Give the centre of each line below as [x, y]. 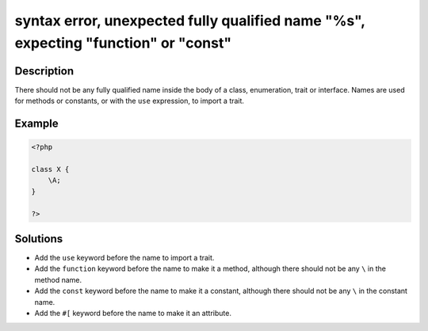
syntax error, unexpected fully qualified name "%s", [190, 21]
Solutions [39, 239]
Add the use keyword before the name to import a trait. [124, 258]
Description [44, 71]
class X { [50, 169]
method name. [58, 280]
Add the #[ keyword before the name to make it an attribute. [133, 314]
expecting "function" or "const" [123, 43]
